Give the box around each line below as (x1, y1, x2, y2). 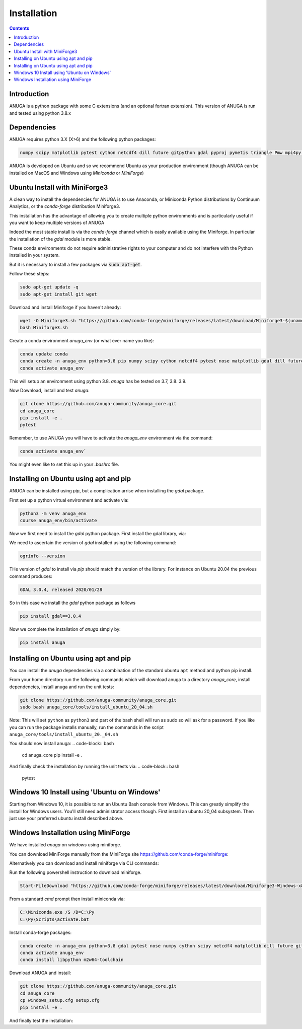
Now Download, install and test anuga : (9, 388, 90, 394)
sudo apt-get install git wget (20, 291, 98, 297)
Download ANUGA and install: (9, 970, 71, 976)
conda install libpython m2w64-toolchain (20, 957, 124, 963)
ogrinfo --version (20, 553, 65, 559)
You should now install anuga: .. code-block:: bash (9, 741, 114, 747)
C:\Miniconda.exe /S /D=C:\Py (20, 909, 95, 915)
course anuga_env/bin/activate (20, 518, 98, 523)
